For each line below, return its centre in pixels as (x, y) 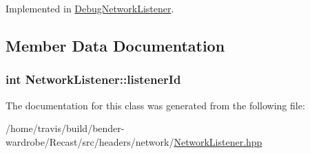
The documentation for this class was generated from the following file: (155, 105)
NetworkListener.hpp (218, 141)
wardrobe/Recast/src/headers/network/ (90, 141)
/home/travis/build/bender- (65, 128)
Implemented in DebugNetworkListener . (90, 8)
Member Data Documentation (115, 45)
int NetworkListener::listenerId (93, 79)
